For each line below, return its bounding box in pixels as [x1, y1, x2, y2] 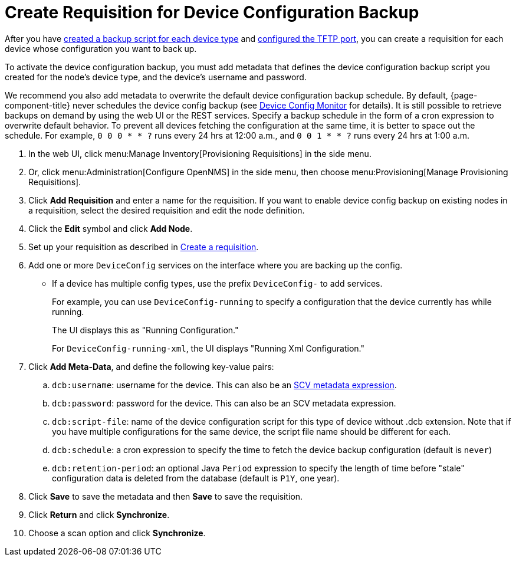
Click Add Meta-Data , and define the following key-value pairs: [28, 361, 274, 372]
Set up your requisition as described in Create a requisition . [28, 241, 259, 252]
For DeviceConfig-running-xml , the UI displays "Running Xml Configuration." [52, 343, 365, 353]
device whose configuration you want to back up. [5, 43, 197, 54]
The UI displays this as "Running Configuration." [52, 324, 239, 335]
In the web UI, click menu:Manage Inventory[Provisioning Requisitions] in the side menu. [28, 148, 372, 159]
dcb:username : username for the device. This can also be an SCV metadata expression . [52, 379, 397, 390]
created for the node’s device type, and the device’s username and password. [5, 71, 307, 82]
